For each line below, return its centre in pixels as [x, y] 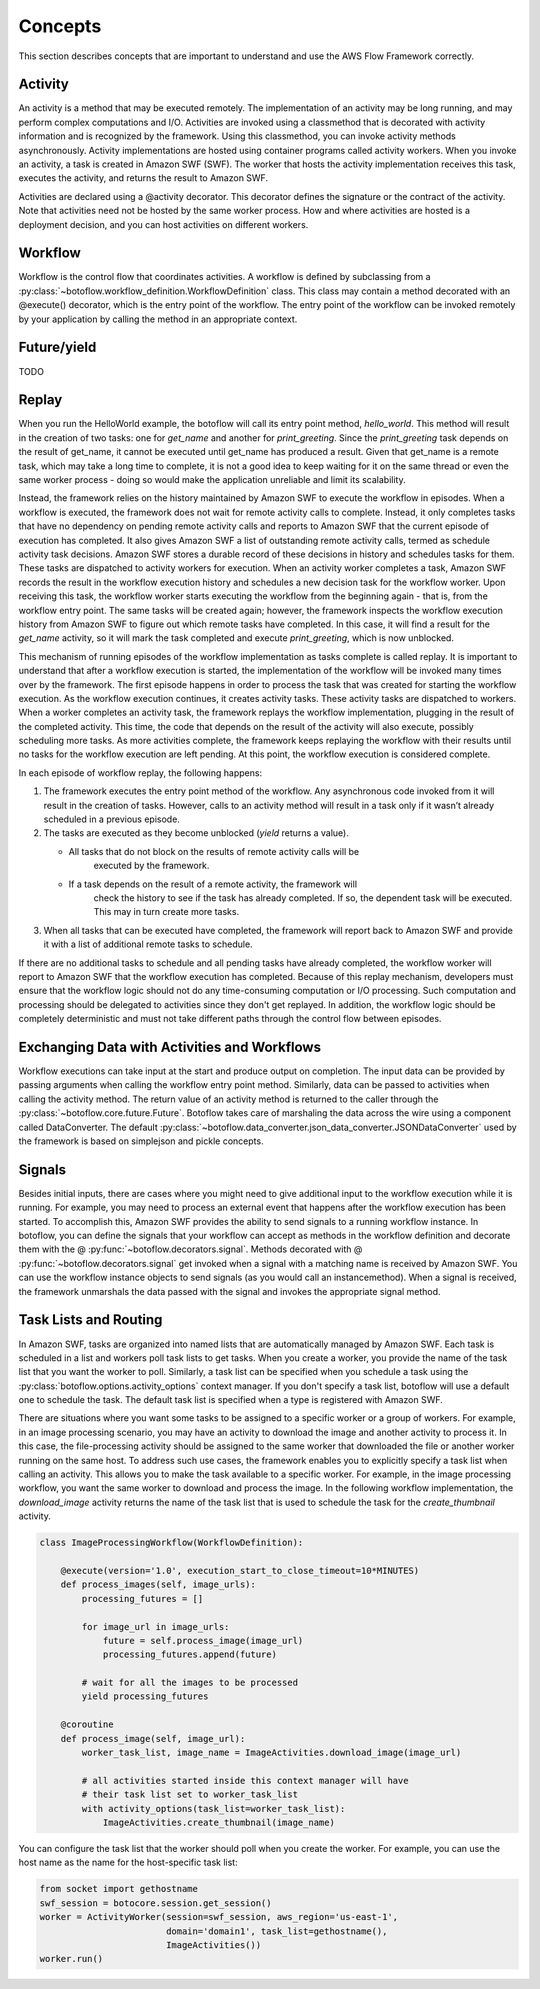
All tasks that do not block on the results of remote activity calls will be [214, 851]
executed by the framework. [151, 866]
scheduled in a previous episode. [111, 819]
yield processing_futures [145, 1696]
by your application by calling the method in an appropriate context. [158, 319]
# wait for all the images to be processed [190, 1683]
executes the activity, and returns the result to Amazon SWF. [143, 178]
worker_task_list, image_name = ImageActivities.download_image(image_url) [271, 1753]
